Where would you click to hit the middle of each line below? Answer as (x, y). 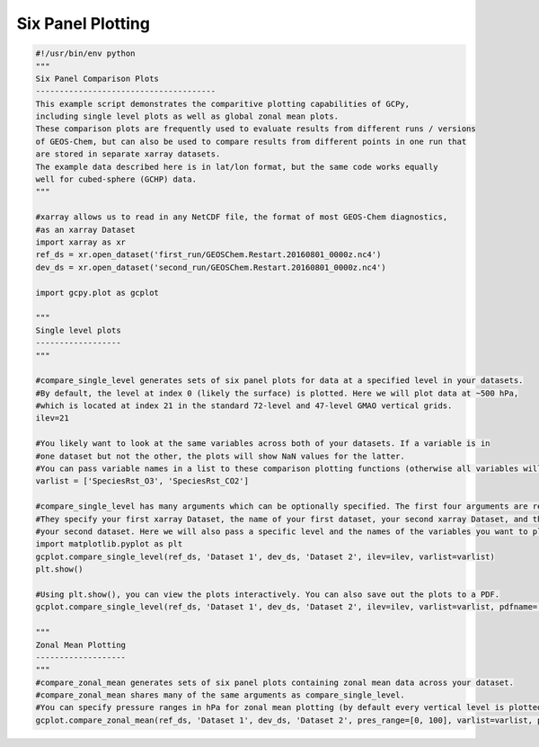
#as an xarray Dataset (85, 230)
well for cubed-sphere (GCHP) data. (116, 179)
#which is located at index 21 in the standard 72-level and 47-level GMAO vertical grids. (244, 406)
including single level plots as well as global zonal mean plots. (187, 116)
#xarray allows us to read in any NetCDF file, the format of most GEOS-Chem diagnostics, (242, 217)
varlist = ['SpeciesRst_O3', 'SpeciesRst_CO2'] (142, 481)
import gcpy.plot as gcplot (97, 293)
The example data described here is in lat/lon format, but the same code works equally (237, 167)
